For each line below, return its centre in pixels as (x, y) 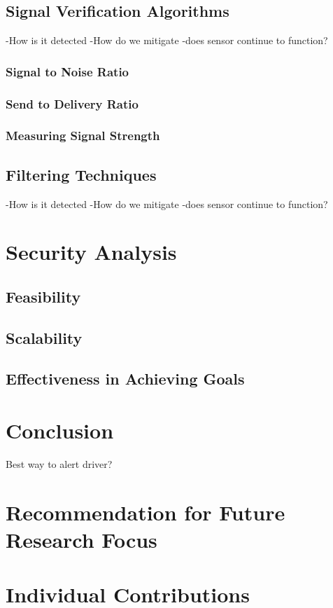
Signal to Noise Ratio (68, 71)
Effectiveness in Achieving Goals (125, 379)
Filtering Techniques (81, 174)
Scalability (44, 337)
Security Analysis (91, 252)
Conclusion (60, 430)
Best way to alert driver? (59, 463)
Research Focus (82, 539)
